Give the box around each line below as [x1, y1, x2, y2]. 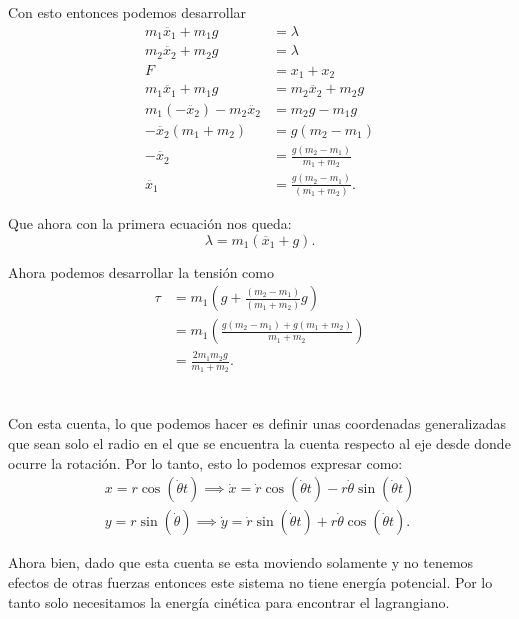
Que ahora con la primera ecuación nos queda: [8, 213, 292, 234]
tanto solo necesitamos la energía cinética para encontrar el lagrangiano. [8, 591, 450, 612]
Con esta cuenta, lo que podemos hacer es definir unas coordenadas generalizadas [8, 413, 506, 434]
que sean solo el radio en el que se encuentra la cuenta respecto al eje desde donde [8, 433, 511, 454]
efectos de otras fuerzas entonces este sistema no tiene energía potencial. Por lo [8, 571, 493, 592]
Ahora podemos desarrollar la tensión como [8, 261, 274, 282]
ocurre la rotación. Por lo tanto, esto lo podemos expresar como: [8, 452, 403, 473]
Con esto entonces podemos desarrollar [8, 2, 247, 22]
